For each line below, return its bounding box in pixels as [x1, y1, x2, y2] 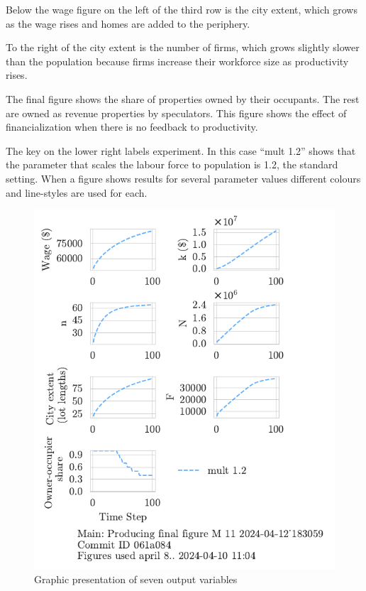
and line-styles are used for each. [6, 185, 148, 200]
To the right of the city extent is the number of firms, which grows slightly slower [6, 40, 360, 55]
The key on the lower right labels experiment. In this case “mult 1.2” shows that [6, 143, 356, 158]
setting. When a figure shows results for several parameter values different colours [6, 170, 361, 185]
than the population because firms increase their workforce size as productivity [6, 53, 349, 68]
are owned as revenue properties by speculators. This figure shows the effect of [6, 105, 347, 120]
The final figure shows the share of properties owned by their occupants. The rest [6, 91, 360, 106]
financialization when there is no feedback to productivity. [6, 119, 258, 134]
